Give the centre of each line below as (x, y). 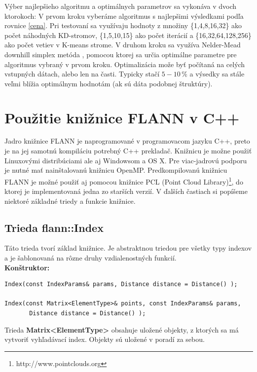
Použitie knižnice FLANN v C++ (122, 117)
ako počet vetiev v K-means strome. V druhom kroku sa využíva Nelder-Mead (123, 45)
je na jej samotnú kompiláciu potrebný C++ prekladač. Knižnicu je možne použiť (128, 151)
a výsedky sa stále (217, 74)
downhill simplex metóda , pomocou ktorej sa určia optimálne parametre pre (121, 54)
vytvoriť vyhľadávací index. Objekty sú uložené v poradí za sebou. (105, 339)
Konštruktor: (27, 267)
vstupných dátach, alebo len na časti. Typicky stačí (82, 74)
